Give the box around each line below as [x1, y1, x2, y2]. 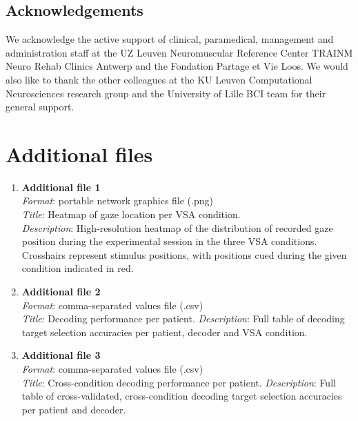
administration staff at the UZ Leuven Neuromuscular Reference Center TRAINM [6, 45, 353, 59]
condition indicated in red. [21, 261, 134, 275]
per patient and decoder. [21, 402, 126, 416]
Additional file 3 [21, 348, 101, 362]
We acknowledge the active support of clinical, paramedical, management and [6, 32, 334, 46]
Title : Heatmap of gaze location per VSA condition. [21, 207, 241, 222]
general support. [6, 99, 74, 114]
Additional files [6, 139, 153, 168]
